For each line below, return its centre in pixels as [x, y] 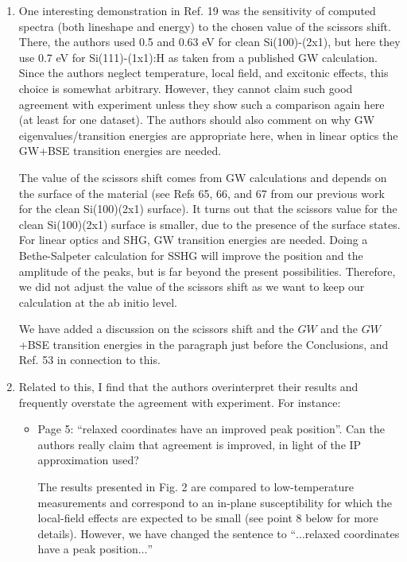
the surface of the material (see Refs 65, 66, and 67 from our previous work [202, 193]
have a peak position [88, 549]
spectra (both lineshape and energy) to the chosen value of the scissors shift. [205, 26]
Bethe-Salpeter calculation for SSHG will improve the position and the [191, 255]
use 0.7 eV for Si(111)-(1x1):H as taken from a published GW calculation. [198, 57]
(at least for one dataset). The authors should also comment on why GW [197, 120]
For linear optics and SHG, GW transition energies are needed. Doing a [193, 240]
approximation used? [88, 460]
